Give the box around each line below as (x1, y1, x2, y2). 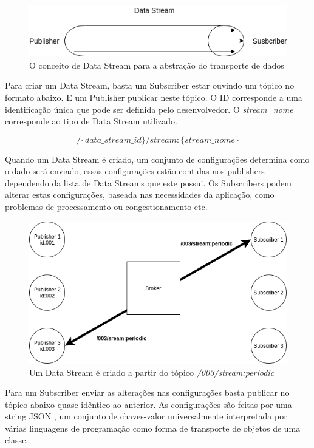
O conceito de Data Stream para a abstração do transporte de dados (29, 58, 284, 71)
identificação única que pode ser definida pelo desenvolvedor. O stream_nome (5, 103, 293, 115)
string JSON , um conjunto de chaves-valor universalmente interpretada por (5, 410, 287, 423)
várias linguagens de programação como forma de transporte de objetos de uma (5, 421, 301, 434)
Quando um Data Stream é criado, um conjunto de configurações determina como (5, 152, 310, 165)
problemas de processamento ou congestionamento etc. (5, 200, 208, 213)
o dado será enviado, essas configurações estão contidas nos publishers (5, 165, 265, 177)
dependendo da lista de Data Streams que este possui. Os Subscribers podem (5, 176, 292, 189)
